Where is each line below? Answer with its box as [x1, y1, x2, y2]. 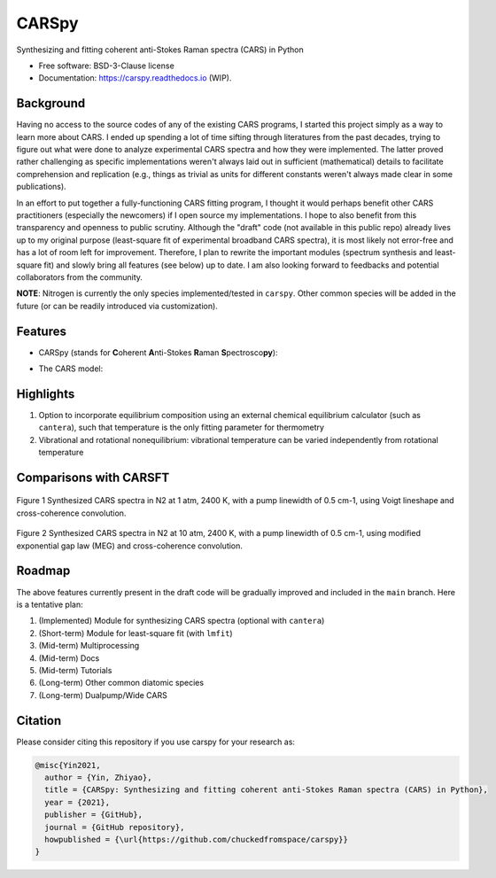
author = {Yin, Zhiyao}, [44, 772, 152, 782]
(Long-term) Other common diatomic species [38, 678, 204, 688]
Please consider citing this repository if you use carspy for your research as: [16, 736, 296, 747]
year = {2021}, [44, 797, 111, 807]
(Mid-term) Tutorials [38, 664, 112, 675]
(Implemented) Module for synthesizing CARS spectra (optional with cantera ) [38, 616, 325, 626]
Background [16, 96, 86, 111]
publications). [16, 182, 66, 192]
